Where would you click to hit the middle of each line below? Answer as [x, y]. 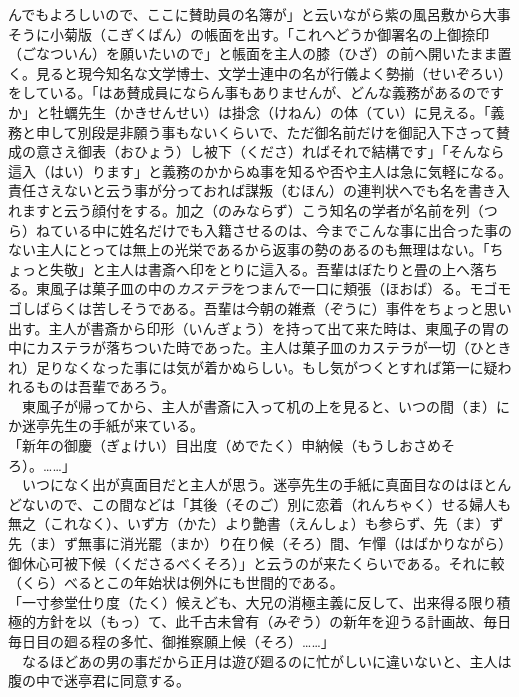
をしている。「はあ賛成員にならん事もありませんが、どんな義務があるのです [256, 92]
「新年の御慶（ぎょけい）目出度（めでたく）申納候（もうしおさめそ [231, 445]
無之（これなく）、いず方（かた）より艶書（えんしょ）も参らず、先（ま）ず [256, 523]
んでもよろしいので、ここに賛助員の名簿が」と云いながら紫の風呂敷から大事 [259, 14]
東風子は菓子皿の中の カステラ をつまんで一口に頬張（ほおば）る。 [252, 288]
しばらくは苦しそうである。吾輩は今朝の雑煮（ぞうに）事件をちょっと [252, 307]
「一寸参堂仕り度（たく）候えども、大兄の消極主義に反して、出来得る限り [252, 601]
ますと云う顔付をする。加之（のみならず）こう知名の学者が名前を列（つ [259, 209]
